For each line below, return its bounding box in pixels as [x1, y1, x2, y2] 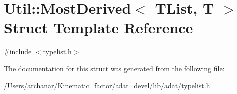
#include [4, 46, 32, 57]
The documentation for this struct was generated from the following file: [4, 63, 225, 73]
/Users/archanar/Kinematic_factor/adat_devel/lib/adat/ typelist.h [4, 80, 210, 90]
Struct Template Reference [4, 17, 193, 38]
